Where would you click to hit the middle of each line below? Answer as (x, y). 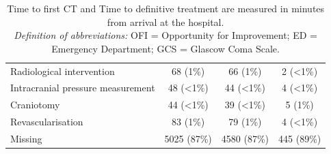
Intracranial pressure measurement (83, 88)
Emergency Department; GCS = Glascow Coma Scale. (165, 48)
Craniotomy (35, 105)
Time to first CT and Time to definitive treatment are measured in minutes (166, 8)
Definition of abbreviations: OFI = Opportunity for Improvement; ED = (165, 35)
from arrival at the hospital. (165, 21)
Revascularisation (47, 122)
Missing (26, 138)
